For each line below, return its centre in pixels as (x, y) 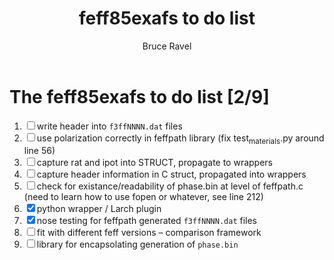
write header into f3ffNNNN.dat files (109, 126)
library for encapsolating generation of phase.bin (137, 244)
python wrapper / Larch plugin (99, 209)
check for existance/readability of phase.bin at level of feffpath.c (170, 186)
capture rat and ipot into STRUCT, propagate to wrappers (155, 163)
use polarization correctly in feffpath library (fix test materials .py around (180, 139)
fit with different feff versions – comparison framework (149, 233)
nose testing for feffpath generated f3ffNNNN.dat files (146, 221)
